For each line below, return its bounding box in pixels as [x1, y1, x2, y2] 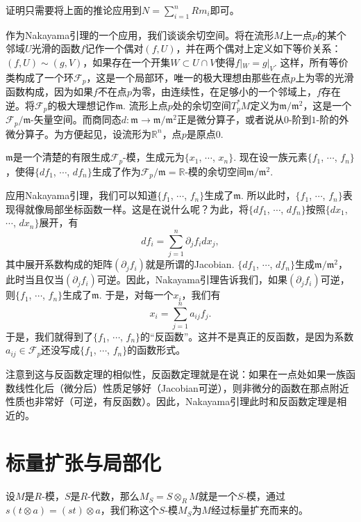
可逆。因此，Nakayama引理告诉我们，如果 [96, 272, 287, 287]
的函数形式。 [127, 342, 186, 357]
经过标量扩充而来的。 [211, 503, 309, 517]
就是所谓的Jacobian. [145, 257, 235, 271]
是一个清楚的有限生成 [12, 150, 110, 164]
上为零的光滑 [295, 70, 354, 84]
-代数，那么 [87, 489, 140, 503]
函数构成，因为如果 [6, 84, 93, 99]
